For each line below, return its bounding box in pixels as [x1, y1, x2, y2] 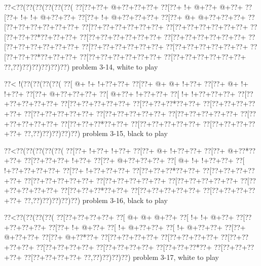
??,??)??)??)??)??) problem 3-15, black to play [24, 128, 168, 139]
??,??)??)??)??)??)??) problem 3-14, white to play [4, 61, 158, 72]
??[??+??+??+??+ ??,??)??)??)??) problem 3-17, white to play [24, 251, 219, 262]
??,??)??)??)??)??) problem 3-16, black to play [24, 194, 168, 205]
